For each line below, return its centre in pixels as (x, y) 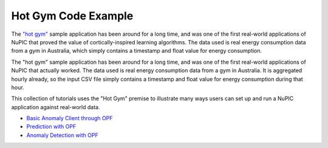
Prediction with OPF (51, 127)
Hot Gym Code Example (72, 16)
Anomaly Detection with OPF (62, 135)
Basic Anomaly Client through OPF (70, 118)
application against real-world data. (56, 107)
